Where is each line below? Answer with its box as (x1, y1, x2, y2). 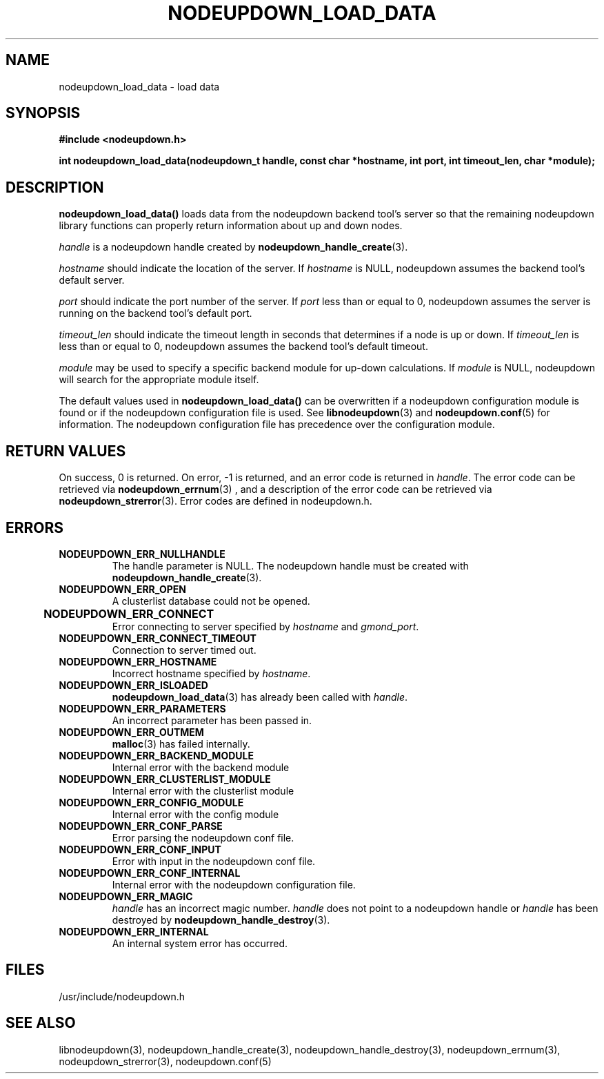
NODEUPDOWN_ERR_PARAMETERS (59, 702, 226, 715)
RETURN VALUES (6, 442, 126, 460)
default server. (59, 274, 125, 286)
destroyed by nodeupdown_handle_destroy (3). (112, 913, 330, 926)
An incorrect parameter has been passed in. (112, 714, 312, 726)
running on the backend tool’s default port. (59, 307, 252, 320)
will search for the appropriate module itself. (59, 373, 259, 386)
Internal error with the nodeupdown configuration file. (112, 878, 356, 891)
